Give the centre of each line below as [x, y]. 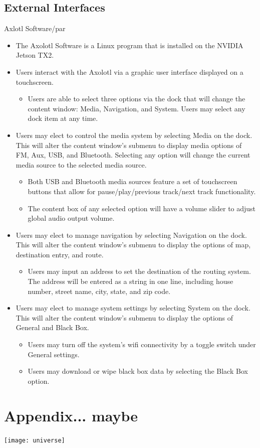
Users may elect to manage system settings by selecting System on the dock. [133, 308]
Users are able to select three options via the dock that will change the [137, 99]
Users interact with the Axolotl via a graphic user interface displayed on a [129, 71]
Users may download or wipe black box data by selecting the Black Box [138, 371]
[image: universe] [35, 440]
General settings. [54, 354]
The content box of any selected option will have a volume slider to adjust [142, 208]
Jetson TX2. [35, 55]
